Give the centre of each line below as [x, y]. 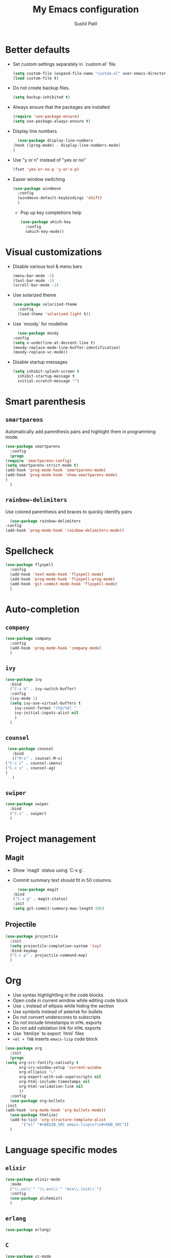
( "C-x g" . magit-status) [40, 899]
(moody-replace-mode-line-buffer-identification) [67, 347]
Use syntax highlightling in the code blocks [58, 995]
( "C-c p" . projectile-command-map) [49, 955]
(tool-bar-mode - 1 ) [33, 281]
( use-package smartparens [33, 446]
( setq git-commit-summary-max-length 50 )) [58, 909]
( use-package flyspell [29, 565]
